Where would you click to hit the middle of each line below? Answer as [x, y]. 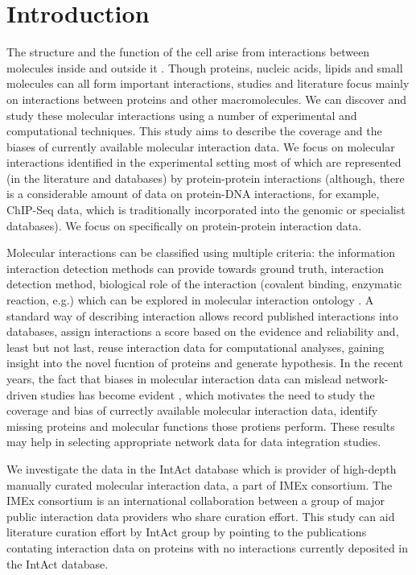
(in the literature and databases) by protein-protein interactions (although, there [206, 178]
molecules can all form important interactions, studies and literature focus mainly [208, 83]
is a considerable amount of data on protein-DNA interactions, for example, [193, 194]
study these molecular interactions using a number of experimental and [182, 115]
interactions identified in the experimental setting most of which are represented [204, 162]
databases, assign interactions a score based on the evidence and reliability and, [203, 331]
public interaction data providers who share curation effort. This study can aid [201, 516]
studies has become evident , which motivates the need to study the [208, 394]
